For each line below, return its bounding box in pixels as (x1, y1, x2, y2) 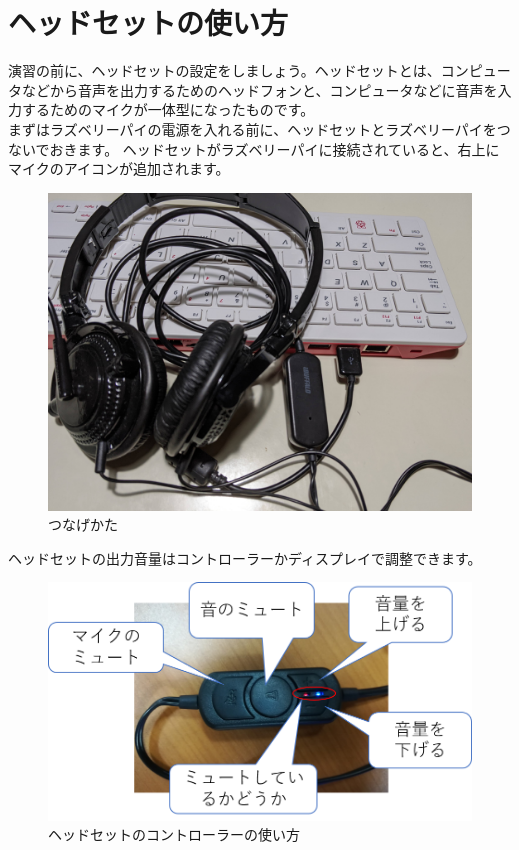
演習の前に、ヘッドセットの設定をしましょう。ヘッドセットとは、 (8, 60, 441, 81)
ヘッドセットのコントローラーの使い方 (48, 824, 300, 845)
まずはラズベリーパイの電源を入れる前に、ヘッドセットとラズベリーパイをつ (8, 118, 511, 139)
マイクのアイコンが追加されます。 (8, 158, 230, 179)
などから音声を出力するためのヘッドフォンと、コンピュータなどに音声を (21, 79, 498, 100)
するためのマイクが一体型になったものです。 (21, 99, 315, 120)
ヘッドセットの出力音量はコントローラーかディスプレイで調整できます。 (8, 547, 482, 568)
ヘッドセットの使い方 (8, 2, 289, 43)
